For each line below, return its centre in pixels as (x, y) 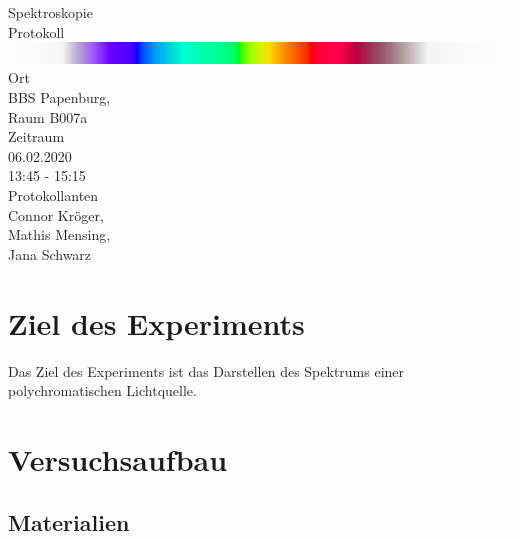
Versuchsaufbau (118, 458)
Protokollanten (53, 195)
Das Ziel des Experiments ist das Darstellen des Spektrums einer (206, 370)
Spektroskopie (50, 12)
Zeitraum (36, 136)
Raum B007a (48, 116)
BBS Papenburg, (59, 97)
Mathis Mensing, (59, 234)
